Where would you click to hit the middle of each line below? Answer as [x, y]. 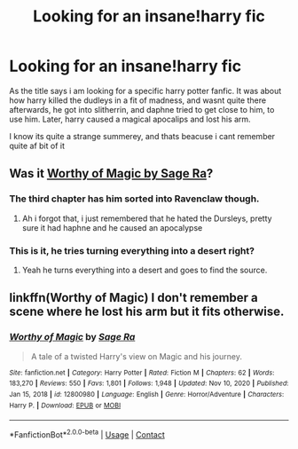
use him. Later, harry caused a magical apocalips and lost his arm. [130, 119]
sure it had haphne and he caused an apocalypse [112, 227]
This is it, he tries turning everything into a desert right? [132, 250]
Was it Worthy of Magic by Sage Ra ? [111, 173]
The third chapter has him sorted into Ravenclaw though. [134, 199]
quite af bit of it [37, 146]
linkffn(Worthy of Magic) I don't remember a [134, 298]
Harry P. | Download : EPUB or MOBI [65, 406]
